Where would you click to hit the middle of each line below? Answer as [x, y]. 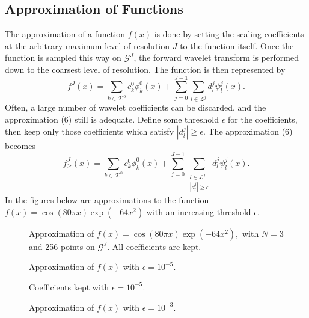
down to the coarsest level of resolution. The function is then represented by [145, 69]
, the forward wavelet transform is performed [216, 57]
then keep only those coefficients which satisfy [90, 131]
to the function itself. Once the [237, 45]
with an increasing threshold [199, 211]
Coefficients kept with [69, 286]
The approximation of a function [65, 34]
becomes [20, 146]
